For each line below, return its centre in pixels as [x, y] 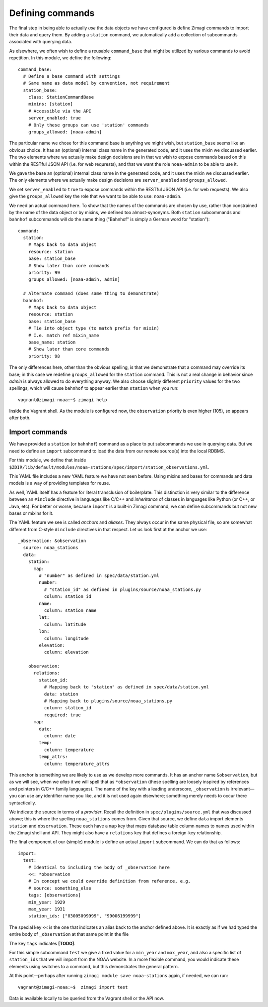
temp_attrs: [53, 757]
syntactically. [23, 803]
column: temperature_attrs [77, 764]
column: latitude [65, 624]
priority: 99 [44, 273]
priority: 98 [44, 356]
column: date [60, 736]
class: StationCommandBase [61, 97]
